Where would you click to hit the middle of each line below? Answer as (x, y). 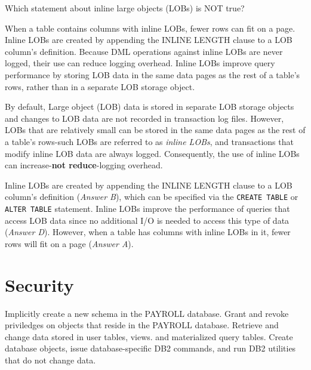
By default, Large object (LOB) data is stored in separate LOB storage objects (150, 107)
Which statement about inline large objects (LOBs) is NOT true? (125, 8)
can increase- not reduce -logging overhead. (84, 165)
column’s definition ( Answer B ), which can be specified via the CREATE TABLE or (152, 197)
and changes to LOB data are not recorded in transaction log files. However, (144, 118)
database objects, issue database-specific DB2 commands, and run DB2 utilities (150, 348)
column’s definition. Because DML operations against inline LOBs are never (144, 51)
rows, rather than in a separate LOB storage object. (100, 86)
